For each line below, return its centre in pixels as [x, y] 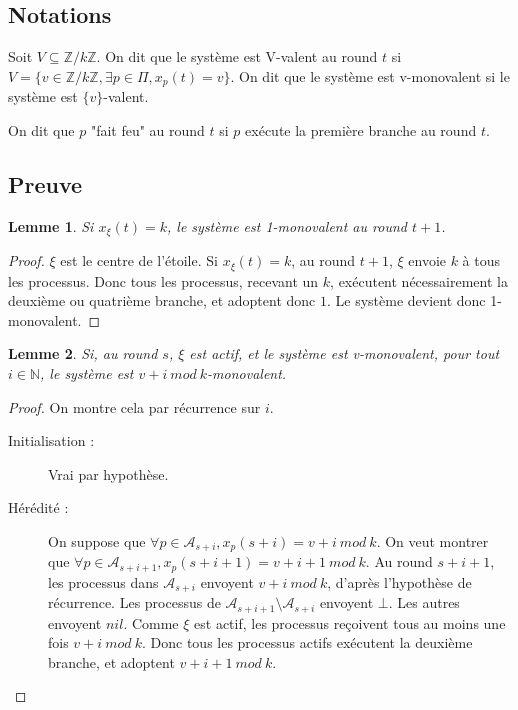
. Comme [151, 622]
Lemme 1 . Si [51, 225]
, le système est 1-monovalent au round [287, 225]
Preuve [45, 183]
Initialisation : [51, 440]
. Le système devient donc [406, 300]
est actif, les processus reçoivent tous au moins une [350, 622]
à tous [481, 260]
